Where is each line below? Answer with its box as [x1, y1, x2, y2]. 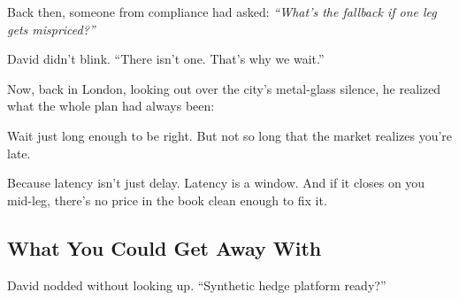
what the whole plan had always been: [7, 96, 215, 115]
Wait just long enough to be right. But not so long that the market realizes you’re [7, 126, 453, 144]
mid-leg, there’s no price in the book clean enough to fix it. [7, 190, 327, 209]
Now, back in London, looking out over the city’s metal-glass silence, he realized [7, 79, 441, 97]
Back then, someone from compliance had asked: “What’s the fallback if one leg [7, 3, 437, 20]
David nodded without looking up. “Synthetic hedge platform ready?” [7, 275, 386, 294]
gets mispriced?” [7, 19, 96, 38]
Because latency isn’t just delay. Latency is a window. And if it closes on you [7, 173, 425, 192]
